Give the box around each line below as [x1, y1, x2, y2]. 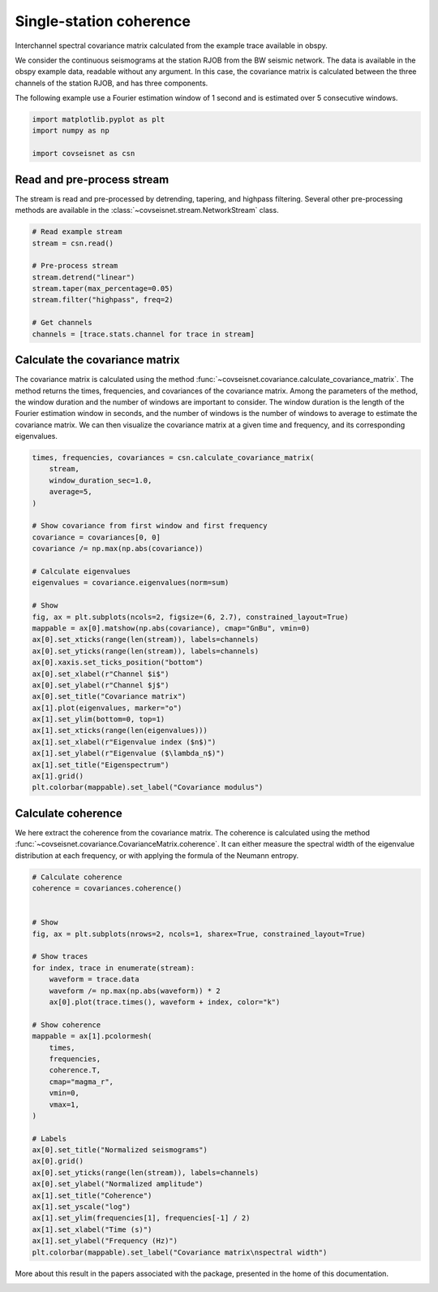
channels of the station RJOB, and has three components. [15, 78, 208, 88]
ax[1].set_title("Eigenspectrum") [32, 760, 170, 770]
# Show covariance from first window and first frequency [32, 521, 268, 531]
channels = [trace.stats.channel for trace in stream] [32, 329, 255, 339]
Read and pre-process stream [15, 172, 170, 186]
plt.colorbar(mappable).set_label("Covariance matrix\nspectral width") [32, 1247, 328, 1257]
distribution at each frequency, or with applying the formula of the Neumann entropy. [15, 850, 299, 861]
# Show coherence [32, 1020, 101, 1030]
